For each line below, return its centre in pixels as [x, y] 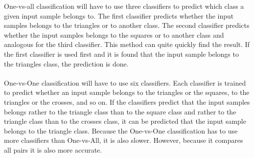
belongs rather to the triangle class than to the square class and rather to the [120, 111]
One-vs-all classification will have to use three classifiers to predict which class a [124, 6]
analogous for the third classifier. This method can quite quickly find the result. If [127, 44]
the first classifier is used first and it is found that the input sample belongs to [121, 54]
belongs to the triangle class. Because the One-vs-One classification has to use [121, 130]
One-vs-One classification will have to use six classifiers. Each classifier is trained [125, 82]
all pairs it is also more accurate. [53, 149]
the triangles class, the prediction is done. [66, 63]
